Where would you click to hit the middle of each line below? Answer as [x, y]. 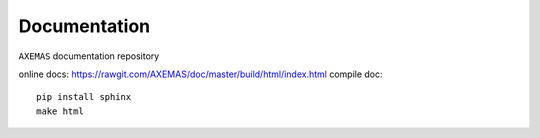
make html [60, 111]
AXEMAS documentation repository [89, 56]
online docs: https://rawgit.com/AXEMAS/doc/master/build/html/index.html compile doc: [201, 74]
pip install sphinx [84, 97]
